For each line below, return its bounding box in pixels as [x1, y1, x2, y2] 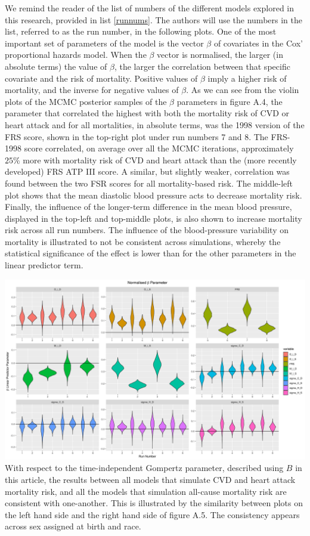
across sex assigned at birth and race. [5, 520, 141, 532]
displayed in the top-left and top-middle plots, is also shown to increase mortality [5, 212, 302, 224]
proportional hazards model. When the [5, 48, 147, 61]
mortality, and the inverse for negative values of [5, 83, 179, 96]
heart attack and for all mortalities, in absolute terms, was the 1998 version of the [5, 118, 305, 131]
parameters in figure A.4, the [176, 95, 283, 107]
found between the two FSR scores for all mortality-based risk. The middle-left [5, 176, 293, 189]
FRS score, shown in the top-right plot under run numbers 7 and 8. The [5, 130, 268, 142]
